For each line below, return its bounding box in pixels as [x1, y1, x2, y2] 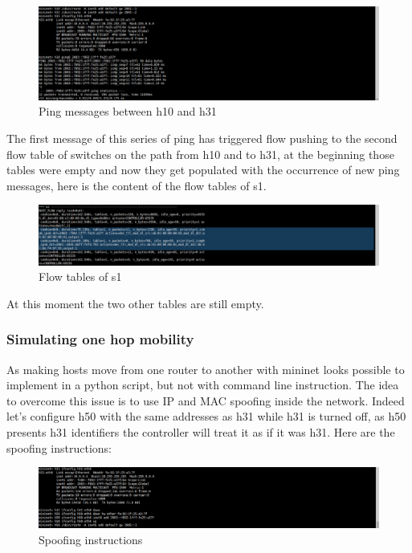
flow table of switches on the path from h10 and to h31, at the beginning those [6, 145, 394, 162]
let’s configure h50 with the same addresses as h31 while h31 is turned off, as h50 [6, 408, 406, 425]
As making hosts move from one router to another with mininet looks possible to [6, 360, 405, 377]
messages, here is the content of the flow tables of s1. [6, 177, 267, 193]
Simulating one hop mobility [6, 329, 194, 349]
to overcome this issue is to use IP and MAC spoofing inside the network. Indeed [6, 392, 405, 409]
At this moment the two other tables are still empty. [6, 295, 264, 311]
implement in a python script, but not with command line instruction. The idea [6, 376, 399, 393]
